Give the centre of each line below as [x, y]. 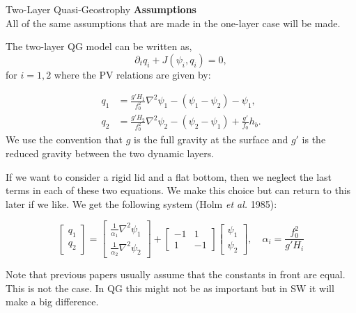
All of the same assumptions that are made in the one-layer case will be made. [173, 23]
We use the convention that [64, 139]
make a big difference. [52, 302]
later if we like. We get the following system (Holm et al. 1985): [141, 203]
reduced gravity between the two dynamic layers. [110, 153]
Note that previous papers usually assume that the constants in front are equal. [176, 274]
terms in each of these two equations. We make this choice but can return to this [178, 190]
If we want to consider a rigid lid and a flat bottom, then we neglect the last [169, 176]
